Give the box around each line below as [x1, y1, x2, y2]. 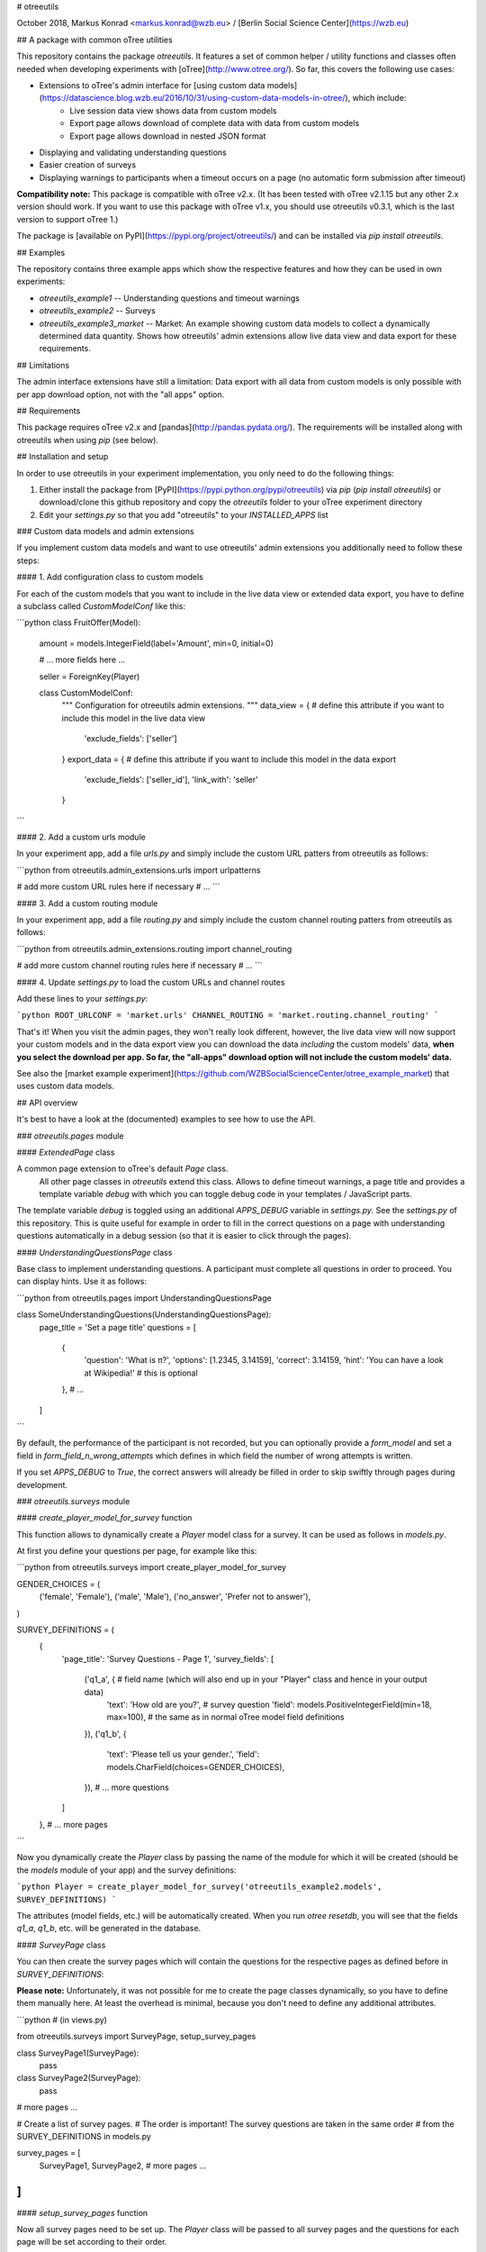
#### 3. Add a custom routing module [16, 897, 158, 909]
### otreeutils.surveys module [16, 1495, 130, 1506]
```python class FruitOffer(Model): [16, 617, 141, 628]
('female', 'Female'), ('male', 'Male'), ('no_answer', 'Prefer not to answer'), [39, 1591, 311, 1603]
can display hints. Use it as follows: [16, 1276, 148, 1287]
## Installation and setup [16, 451, 109, 462]
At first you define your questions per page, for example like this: [16, 1546, 257, 1557]
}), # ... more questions [84, 1782, 170, 1793]
